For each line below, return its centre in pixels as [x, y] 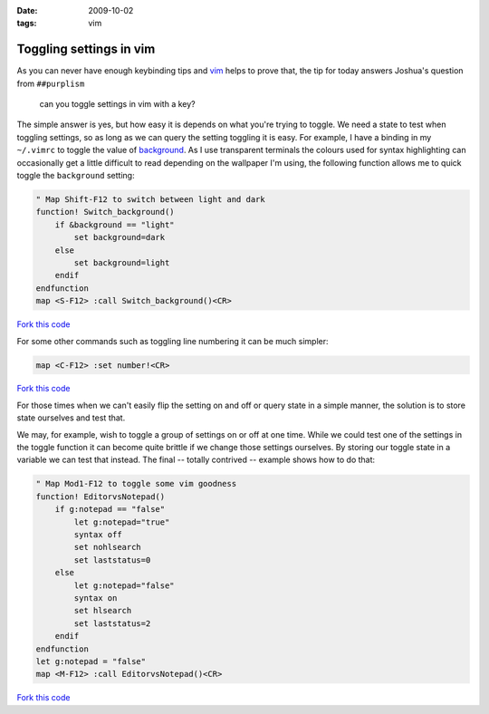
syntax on [96, 598]
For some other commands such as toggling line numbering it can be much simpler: [173, 341]
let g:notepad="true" [122, 522]
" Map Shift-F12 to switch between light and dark [151, 200]
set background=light [122, 262]
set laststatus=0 [112, 560]
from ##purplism [51, 83]
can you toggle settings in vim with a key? [117, 104]
